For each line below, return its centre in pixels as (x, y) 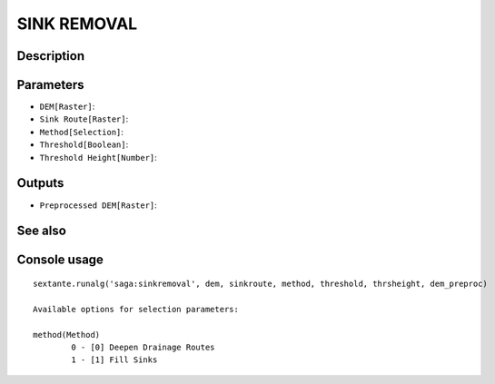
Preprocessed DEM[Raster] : (99, 205)
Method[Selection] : (82, 132)
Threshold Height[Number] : (99, 157)
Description (51, 56)
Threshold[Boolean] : (84, 144)
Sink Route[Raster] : (84, 119)
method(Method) (67, 335)
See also (42, 231)
